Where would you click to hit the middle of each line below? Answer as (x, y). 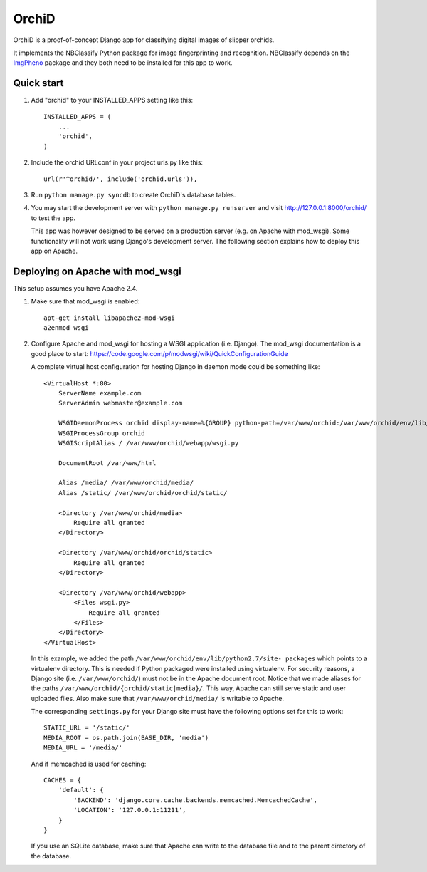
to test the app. (53, 218)
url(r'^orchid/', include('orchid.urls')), (121, 179)
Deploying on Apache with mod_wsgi (97, 271)
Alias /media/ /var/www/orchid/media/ (126, 483)
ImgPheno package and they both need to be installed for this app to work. (123, 63)
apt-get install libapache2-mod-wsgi (110, 318)
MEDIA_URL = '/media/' (83, 748)
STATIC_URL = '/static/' (87, 728)
